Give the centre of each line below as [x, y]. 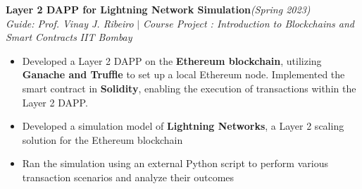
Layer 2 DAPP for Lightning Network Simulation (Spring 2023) [158, 9]
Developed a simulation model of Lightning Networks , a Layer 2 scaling [183, 126]
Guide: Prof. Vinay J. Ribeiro [70, 23]
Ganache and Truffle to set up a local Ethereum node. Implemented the [183, 74]
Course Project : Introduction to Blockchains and [248, 23]
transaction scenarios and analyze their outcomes [128, 177]
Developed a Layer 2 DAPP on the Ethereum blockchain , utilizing [172, 60]
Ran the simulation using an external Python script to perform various [175, 163]
